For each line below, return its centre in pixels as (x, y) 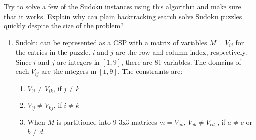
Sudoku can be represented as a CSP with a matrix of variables (111, 42)
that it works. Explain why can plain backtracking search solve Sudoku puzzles (123, 16)
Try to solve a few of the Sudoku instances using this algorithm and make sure (123, 6)
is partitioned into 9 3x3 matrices (107, 122)
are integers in (78, 61)
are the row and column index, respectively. (181, 52)
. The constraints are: (150, 71)
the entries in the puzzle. (53, 52)
